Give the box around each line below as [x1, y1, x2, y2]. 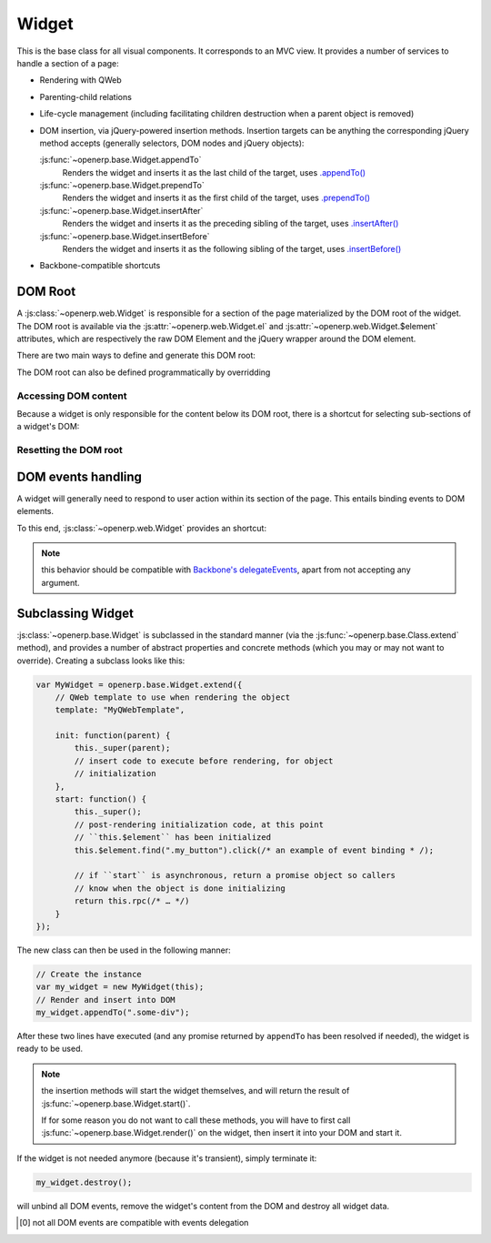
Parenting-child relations [39, 91, 132, 102]
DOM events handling [16, 469, 143, 484]
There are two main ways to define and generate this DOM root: [16, 350, 256, 361]
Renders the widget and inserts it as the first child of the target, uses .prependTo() [62, 192, 371, 204]
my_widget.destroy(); [35, 1177, 133, 1187]
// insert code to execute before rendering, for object [74, 755, 334, 766]
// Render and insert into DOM [35, 995, 176, 1005]
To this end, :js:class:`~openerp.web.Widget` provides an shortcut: [16, 522, 267, 533]
